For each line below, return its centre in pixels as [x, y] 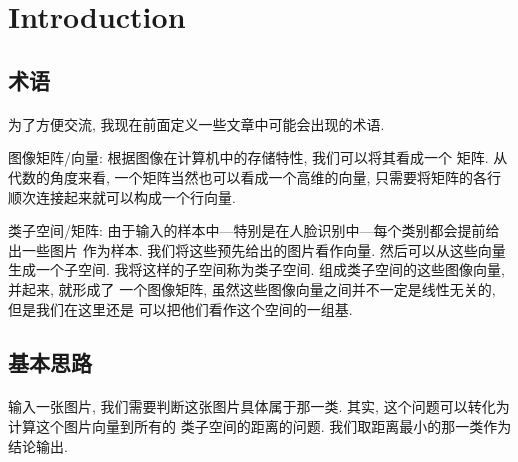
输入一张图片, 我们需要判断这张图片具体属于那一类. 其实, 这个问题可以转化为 [259, 406]
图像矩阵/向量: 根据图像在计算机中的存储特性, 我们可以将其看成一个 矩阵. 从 [258, 157]
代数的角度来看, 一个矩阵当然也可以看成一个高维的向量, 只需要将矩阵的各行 [255, 176]
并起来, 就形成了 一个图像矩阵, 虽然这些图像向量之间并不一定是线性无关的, [252, 288]
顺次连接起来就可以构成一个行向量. [122, 196]
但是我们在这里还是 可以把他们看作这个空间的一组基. [180, 308]
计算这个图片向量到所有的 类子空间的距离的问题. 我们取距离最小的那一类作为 [260, 426]
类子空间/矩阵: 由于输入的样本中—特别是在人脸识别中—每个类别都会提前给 [254, 230]
